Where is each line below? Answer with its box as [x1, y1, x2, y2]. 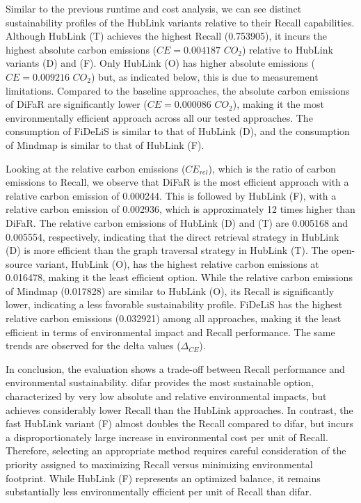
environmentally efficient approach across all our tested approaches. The [6, 110, 313, 125]
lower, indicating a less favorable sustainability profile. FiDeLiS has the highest [6, 297, 343, 312]
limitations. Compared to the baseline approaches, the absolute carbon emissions [6, 83, 350, 97]
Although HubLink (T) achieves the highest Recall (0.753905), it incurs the [6, 29, 327, 43]
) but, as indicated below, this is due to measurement [90, 69, 319, 83]
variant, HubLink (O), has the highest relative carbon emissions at [35, 256, 319, 271]
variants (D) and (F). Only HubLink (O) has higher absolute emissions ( [6, 56, 315, 70]
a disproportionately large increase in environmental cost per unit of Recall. [6, 429, 328, 444]
